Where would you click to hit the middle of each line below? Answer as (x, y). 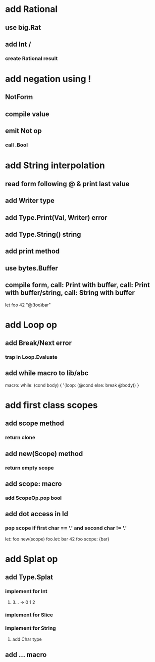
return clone (20, 438)
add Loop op (31, 325)
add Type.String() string (43, 234)
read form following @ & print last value (67, 184)
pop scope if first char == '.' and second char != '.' (66, 528)
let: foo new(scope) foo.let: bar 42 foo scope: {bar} (57, 539)
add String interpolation (55, 165)
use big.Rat (23, 28)
